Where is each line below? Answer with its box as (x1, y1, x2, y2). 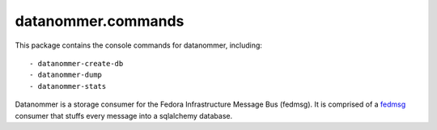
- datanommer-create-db (29, 59, 124, 68)
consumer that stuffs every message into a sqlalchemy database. (15, 111, 233, 120)
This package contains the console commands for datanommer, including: (15, 40, 263, 50)
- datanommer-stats (29, 82, 107, 90)
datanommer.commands (15, 12, 185, 30)
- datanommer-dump (29, 70, 103, 80)
